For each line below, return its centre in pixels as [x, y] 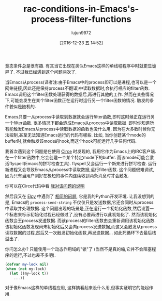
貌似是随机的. [22, 106]
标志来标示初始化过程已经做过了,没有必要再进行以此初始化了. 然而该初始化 [83, 214]
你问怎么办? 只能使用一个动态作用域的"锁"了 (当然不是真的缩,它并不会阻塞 [79, 249]
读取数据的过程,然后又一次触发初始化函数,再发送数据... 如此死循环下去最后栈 [81, 233]
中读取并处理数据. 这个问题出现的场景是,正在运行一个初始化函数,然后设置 [77, 208]
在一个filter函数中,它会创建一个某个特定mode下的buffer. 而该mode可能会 [77, 157]
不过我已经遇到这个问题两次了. [46, 72]
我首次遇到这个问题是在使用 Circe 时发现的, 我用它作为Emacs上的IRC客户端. [81, 151]
